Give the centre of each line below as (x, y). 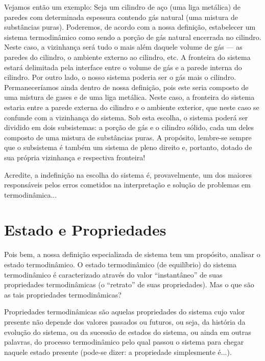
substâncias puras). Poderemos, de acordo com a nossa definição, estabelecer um (130, 27)
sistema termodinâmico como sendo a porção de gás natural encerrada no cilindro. (133, 37)
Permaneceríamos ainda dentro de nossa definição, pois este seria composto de (126, 87)
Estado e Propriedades (85, 230)
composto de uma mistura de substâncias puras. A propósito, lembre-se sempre (128, 137)
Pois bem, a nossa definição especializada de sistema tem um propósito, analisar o (132, 254)
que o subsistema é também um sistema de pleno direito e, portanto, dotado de (128, 147)
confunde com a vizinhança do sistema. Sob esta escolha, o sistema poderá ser (126, 117)
